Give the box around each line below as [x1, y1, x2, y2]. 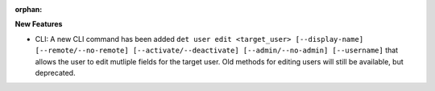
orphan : [14, 5, 43, 14]
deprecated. [35, 68, 76, 77]
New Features [14, 19, 63, 29]
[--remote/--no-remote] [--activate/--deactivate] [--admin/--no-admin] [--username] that [35, 45, 399, 56]
